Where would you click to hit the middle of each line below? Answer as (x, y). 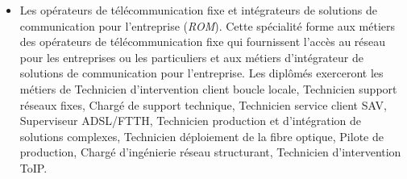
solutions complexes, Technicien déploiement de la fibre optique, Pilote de (201, 136)
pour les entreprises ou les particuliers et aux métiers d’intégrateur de (191, 57)
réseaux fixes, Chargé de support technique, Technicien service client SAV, (203, 104)
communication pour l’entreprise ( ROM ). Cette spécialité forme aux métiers (208, 25)
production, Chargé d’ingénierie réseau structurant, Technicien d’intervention (210, 152)
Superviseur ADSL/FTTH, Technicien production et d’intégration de (191, 121)
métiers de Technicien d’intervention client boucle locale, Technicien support (208, 88)
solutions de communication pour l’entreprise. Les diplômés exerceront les (201, 73)
